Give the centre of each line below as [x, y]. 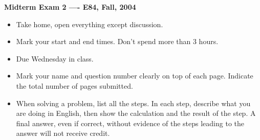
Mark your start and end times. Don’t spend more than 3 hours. [117, 41]
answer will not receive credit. [63, 133]
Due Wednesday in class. [55, 58]
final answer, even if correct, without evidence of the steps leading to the [130, 123]
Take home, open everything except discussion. [90, 24]
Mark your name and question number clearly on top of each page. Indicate [135, 76]
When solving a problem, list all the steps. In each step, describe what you [133, 103]
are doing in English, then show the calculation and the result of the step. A [136, 113]
